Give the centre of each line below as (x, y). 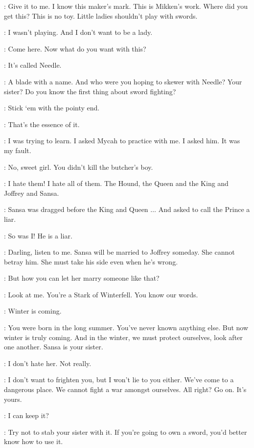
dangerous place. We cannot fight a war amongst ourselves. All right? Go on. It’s (125, 389)
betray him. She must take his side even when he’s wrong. (91, 261)
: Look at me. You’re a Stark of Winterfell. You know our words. (101, 294)
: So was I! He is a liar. (38, 235)
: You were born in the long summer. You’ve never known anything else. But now (126, 328)
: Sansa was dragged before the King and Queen (76, 209)
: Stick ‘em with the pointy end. (52, 108)
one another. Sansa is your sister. (54, 347)
